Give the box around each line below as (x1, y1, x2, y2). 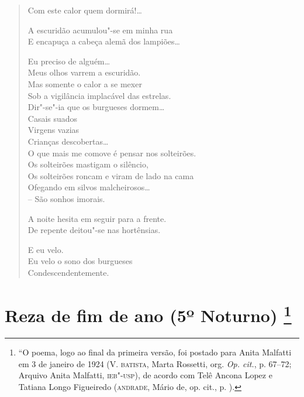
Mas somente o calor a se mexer (27, 77, 142, 90)
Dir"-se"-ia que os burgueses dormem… (27, 101, 165, 113)
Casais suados (27, 112, 78, 124)
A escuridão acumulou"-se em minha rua (27, 23, 173, 36)
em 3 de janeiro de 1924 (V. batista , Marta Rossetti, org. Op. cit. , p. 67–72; (18, 357, 292, 369)
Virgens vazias (27, 124, 80, 136)
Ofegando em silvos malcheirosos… (27, 181, 150, 193)
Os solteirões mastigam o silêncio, (27, 158, 148, 170)
